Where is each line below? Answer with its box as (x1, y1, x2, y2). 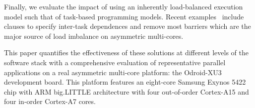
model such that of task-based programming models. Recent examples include (4, 11, 244, 21)
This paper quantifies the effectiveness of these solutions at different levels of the (4, 47, 249, 58)
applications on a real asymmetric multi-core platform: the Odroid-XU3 (4, 67, 222, 77)
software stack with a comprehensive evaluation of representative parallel (4, 57, 226, 67)
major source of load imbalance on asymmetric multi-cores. (4, 30, 184, 41)
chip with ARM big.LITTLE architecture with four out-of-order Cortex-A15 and (4, 86, 249, 97)
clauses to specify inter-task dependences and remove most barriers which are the (4, 21, 251, 31)
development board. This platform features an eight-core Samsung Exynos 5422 (4, 77, 246, 87)
